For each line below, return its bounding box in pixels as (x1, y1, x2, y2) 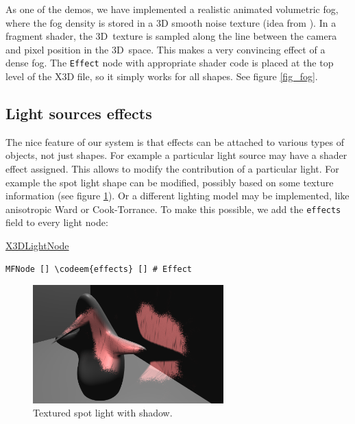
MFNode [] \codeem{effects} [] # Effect (5, 264, 193, 274)
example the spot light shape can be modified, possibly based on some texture (5, 175, 334, 189)
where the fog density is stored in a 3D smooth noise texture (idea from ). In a (5, 15, 336, 29)
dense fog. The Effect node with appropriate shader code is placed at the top (5, 55, 334, 70)
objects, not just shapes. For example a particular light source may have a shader (5, 148, 347, 162)
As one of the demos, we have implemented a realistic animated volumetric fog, (5, 2, 339, 16)
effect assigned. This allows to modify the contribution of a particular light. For (5, 162, 339, 176)
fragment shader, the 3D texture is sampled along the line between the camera (5, 29, 337, 43)
